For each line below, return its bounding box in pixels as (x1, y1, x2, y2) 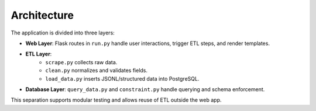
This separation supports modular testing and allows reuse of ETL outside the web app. (11, 96, 222, 103)
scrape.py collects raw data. (45, 58, 118, 65)
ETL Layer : (25, 50, 52, 58)
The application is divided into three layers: (11, 29, 115, 36)
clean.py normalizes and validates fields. (45, 67, 148, 74)
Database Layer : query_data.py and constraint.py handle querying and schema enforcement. (25, 85, 265, 93)
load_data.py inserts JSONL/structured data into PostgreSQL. (45, 75, 200, 82)
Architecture (11, 9, 74, 22)
